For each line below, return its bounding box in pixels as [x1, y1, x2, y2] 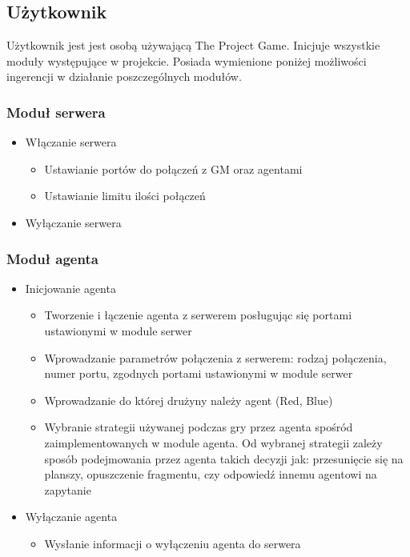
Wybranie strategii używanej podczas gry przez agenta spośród [44, 419, 353, 435]
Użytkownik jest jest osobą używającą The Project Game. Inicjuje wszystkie [6, 37, 380, 54]
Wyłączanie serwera [25, 214, 122, 230]
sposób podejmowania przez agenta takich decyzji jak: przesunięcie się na [44, 450, 404, 467]
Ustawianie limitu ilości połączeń [44, 187, 206, 204]
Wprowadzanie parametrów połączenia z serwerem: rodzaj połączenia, [44, 349, 387, 366]
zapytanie [44, 481, 91, 498]
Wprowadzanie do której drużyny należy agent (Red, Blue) [44, 391, 333, 408]
